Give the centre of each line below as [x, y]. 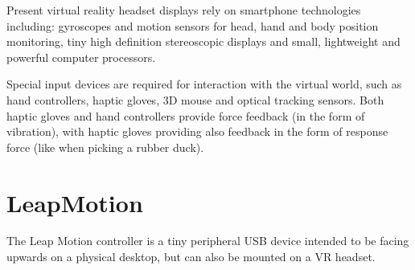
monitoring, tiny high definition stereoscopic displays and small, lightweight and [203, 41]
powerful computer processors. [81, 57]
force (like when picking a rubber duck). [105, 147]
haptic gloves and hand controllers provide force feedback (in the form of [186, 115]
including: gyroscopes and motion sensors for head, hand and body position [193, 25]
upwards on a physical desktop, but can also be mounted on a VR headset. [191, 257]
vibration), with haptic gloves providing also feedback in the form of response [197, 131]
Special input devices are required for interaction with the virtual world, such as [204, 84]
